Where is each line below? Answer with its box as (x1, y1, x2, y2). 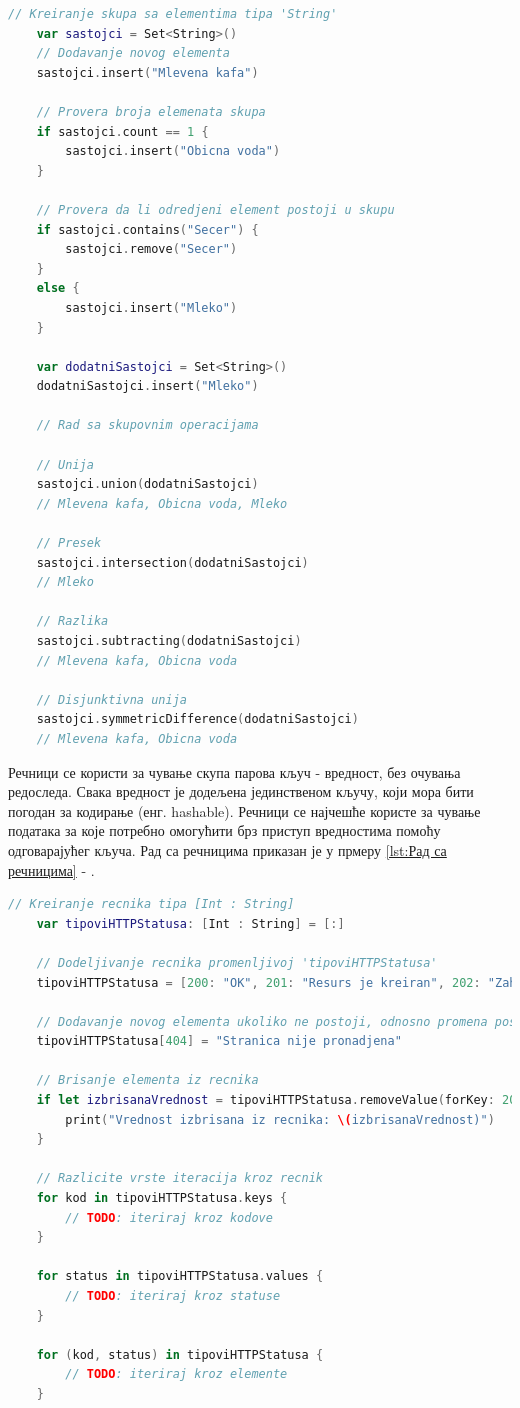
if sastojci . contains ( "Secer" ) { (36, 222, 259, 237)
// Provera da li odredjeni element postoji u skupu (36, 202, 395, 217)
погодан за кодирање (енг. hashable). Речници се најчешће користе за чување (8, 800, 481, 821)
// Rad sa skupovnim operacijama (36, 418, 259, 433)
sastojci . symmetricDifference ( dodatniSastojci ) (36, 712, 359, 727)
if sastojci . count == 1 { (36, 124, 209, 139)
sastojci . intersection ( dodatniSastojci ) (36, 555, 309, 570)
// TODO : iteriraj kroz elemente (65, 1367, 288, 1382)
